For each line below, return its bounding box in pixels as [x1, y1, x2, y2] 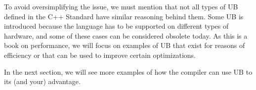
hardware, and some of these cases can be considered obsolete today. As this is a [4, 30, 248, 41]
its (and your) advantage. [4, 76, 81, 87]
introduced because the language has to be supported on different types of [4, 21, 229, 31]
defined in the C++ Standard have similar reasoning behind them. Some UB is [4, 11, 244, 21]
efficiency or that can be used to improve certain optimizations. [4, 49, 196, 60]
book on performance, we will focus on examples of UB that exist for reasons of [4, 40, 245, 50]
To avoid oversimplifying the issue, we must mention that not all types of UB [4, 1, 238, 11]
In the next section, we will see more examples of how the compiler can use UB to [4, 66, 253, 77]
